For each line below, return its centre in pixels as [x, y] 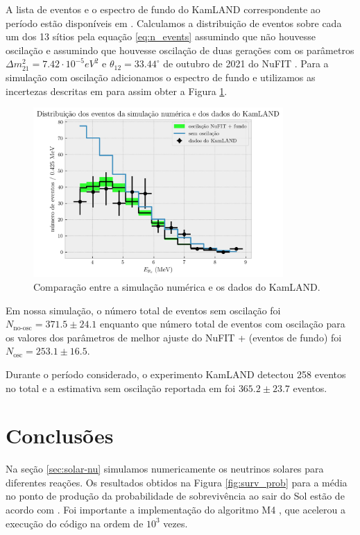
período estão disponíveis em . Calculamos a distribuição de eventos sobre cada [174, 23]
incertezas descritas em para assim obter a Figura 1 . [117, 91]
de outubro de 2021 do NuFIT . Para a [246, 63]
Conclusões [60, 435]
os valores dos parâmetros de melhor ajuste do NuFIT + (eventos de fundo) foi [174, 337]
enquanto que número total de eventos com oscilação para [223, 324]
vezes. [175, 523]
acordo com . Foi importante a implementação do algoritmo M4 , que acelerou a [175, 510]
